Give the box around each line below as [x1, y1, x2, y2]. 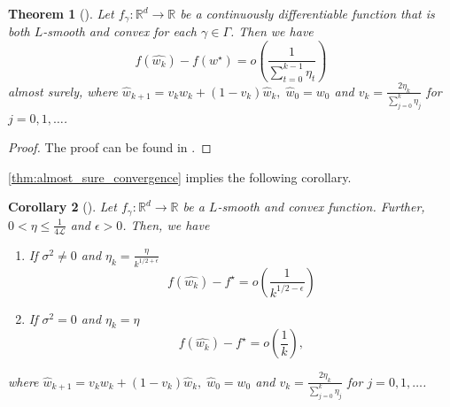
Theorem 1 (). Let [8, 4, 114, 22]
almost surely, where [8, 81, 118, 100]
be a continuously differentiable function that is [180, 4, 435, 22]
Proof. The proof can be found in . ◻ [8, 138, 212, 157]
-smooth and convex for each [43, 22, 198, 41]
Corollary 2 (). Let [8, 197, 117, 216]
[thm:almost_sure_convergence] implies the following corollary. [8, 167, 352, 186]
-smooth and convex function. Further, [217, 197, 425, 216]
